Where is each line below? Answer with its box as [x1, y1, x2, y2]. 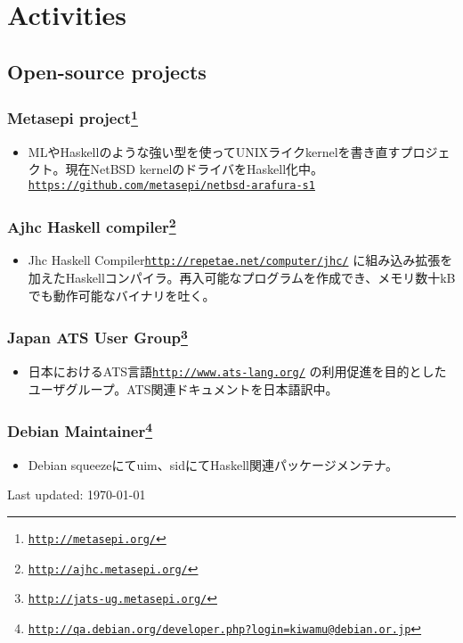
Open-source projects [7, 57, 207, 85]
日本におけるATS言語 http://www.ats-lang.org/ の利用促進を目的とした [28, 361, 447, 380]
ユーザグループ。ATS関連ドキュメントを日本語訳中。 [28, 379, 338, 398]
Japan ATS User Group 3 [7, 325, 188, 349]
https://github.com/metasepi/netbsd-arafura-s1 [28, 179, 315, 193]
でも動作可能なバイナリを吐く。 [28, 285, 215, 304]
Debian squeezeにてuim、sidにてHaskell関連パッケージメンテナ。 [28, 455, 398, 474]
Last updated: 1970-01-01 [7, 485, 146, 504]
